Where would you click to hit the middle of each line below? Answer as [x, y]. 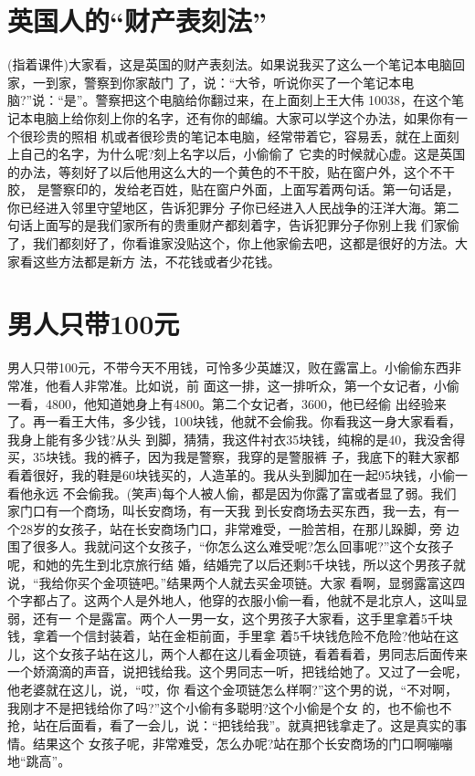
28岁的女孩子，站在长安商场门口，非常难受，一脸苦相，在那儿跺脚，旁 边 [239, 528]
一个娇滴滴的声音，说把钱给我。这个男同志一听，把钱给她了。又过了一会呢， [237, 671]
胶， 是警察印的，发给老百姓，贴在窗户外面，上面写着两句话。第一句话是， [233, 189]
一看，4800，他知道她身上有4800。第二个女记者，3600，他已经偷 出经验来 [227, 403]
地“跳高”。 [39, 761]
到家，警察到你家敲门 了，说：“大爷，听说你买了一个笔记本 [223, 82]
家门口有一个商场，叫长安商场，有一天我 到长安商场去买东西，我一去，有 [227, 511]
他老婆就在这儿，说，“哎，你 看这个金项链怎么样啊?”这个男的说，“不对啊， [233, 690]
